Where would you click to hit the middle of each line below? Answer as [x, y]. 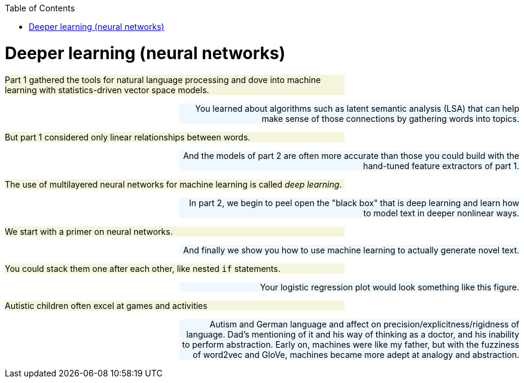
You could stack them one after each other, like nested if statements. [143, 268]
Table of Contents [40, 8]
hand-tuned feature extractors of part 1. [441, 166]
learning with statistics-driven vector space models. [107, 90]
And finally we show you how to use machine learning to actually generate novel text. [351, 250]
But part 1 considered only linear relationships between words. [128, 137]
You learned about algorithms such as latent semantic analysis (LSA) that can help [357, 108]
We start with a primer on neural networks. [89, 231]
